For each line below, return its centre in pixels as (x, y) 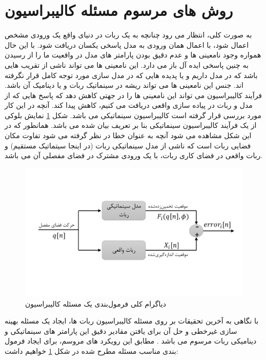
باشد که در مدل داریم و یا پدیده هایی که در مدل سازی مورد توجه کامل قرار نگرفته (131, 75)
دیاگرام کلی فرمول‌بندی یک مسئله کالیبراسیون (96, 303)
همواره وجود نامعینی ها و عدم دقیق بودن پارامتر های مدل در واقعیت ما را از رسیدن (133, 55)
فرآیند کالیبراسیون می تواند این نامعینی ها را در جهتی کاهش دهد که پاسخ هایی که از (134, 95)
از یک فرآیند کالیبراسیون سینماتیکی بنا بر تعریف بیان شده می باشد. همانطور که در (131, 125)
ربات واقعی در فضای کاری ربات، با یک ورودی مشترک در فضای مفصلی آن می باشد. (134, 155)
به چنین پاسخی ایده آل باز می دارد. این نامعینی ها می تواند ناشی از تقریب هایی (127, 64)
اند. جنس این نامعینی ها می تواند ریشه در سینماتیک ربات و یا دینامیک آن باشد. (124, 85)
